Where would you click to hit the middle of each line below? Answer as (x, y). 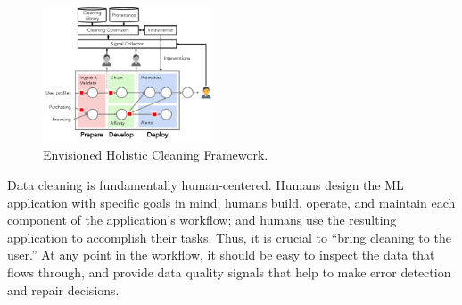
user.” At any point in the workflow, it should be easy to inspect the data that (221, 255)
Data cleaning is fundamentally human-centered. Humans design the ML (206, 185)
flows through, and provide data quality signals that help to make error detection (229, 272)
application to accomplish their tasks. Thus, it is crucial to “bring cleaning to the (229, 237)
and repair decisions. (63, 289)
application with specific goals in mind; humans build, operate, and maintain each (231, 202)
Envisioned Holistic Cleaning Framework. (156, 155)
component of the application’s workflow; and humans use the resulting (202, 220)
